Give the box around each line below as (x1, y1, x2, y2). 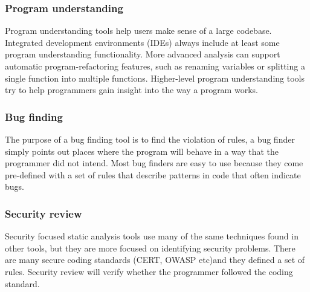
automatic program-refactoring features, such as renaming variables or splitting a (5, 60, 305, 72)
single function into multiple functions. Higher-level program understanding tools (5, 71, 305, 84)
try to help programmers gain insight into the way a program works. (5, 83, 258, 96)
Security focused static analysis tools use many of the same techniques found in (5, 230, 299, 242)
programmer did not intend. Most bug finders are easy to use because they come (5, 157, 303, 169)
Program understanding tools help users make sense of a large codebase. (5, 24, 272, 37)
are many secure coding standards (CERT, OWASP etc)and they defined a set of (5, 253, 305, 266)
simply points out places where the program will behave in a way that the (5, 144, 279, 157)
